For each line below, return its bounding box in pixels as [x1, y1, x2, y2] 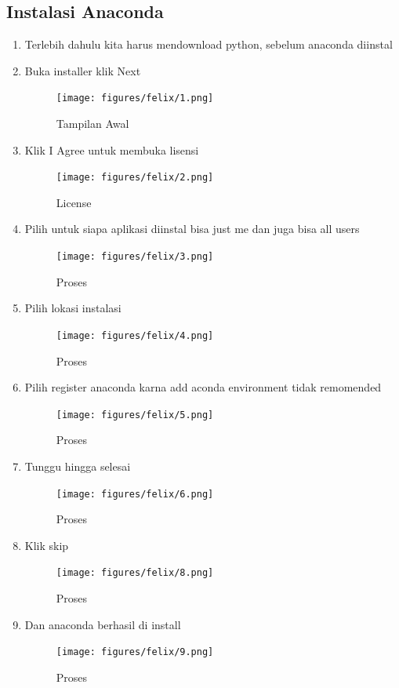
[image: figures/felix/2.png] [56, 172, 214, 184]
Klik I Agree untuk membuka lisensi [24, 141, 199, 158]
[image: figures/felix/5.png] [56, 409, 214, 420]
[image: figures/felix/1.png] [56, 93, 214, 104]
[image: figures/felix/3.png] [56, 251, 214, 263]
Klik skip [24, 537, 69, 553]
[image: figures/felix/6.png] [56, 488, 214, 500]
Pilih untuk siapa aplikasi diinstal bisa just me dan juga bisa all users [24, 220, 360, 237]
